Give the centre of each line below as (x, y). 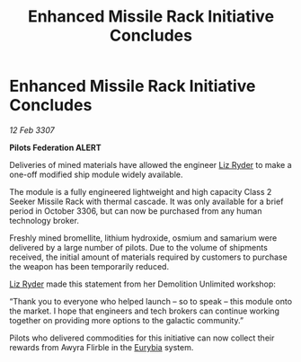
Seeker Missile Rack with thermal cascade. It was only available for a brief (146, 201)
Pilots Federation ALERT (55, 147)
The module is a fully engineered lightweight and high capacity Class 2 (141, 191)
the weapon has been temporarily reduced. (89, 266)
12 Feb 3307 (32, 130)
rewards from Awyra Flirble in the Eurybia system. (102, 347)
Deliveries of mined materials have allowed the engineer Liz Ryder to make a (150, 164)
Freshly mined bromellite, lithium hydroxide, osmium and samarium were (143, 238)
